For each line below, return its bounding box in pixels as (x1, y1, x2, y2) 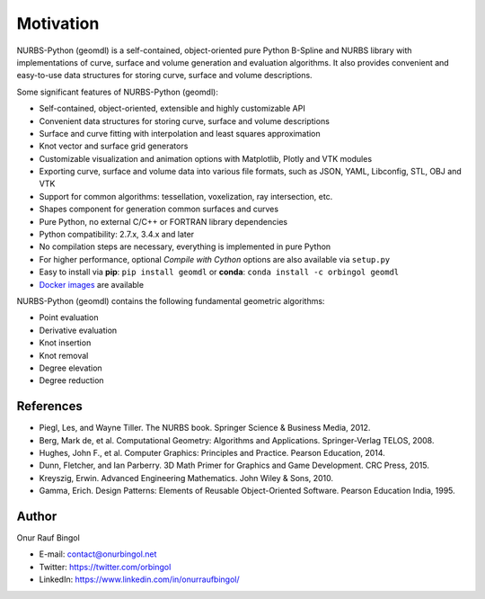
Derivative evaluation (39, 325, 118, 335)
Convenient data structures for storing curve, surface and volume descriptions (39, 115, 330, 126)
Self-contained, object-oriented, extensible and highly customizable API (39, 103, 305, 114)
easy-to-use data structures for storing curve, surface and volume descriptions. (16, 70, 313, 81)
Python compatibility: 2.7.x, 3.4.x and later (39, 229, 195, 240)
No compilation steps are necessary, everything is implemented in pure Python (39, 241, 331, 252)
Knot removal (39, 350, 89, 361)
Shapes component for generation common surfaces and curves (39, 203, 278, 215)
